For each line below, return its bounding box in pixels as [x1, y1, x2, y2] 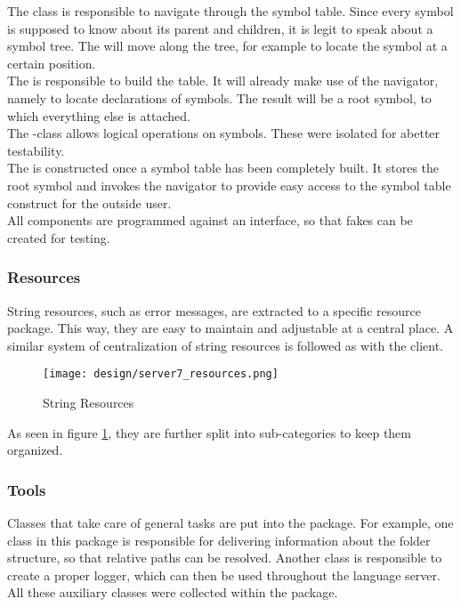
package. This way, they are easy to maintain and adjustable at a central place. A [7, 319, 454, 337]
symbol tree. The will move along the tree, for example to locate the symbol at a [7, 36, 448, 55]
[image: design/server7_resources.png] [43, 368, 279, 381]
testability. [7, 141, 65, 159]
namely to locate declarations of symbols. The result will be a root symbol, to [7, 88, 432, 107]
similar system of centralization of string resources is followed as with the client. [7, 336, 443, 354]
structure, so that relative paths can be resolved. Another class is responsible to [7, 548, 442, 567]
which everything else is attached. [7, 106, 190, 125]
